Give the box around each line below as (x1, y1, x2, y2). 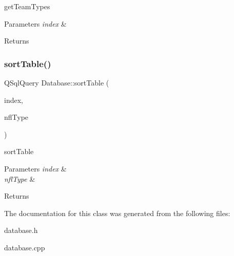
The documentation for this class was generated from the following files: (4, 207, 230, 218)
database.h (4, 225, 38, 236)
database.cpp (4, 242, 45, 252)
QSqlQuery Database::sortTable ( (4, 77, 109, 88)
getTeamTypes (4, 1, 50, 11)
